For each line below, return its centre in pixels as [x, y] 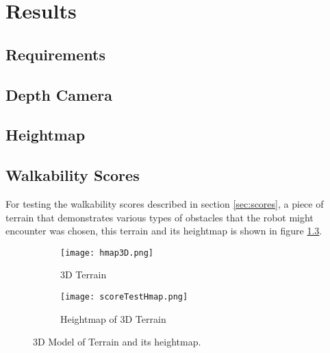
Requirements [55, 54]
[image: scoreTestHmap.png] [124, 296]
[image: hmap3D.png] [107, 253]
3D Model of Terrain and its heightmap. [117, 342]
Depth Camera [59, 94]
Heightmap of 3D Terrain [113, 318]
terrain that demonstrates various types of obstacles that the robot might [160, 217]
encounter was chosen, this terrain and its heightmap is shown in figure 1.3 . [164, 231]
